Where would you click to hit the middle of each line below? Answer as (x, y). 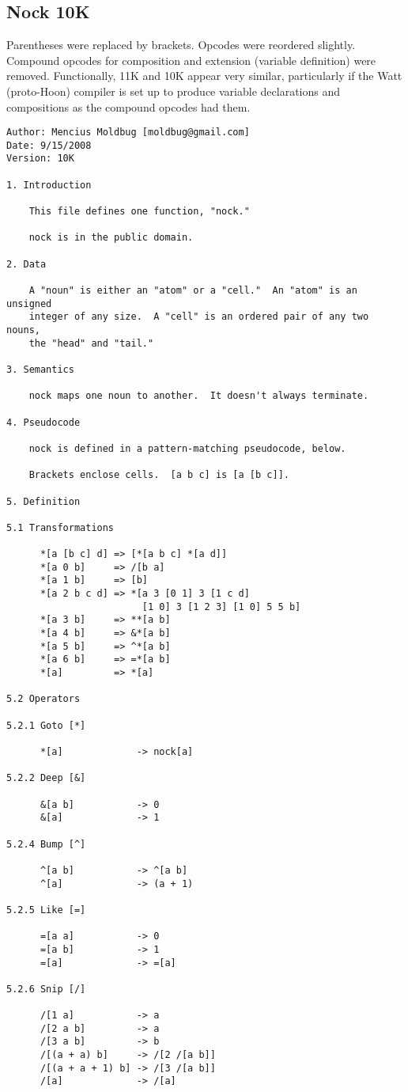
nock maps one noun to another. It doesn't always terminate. (199, 396)
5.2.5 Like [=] (46, 910)
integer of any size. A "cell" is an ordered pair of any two (199, 317)
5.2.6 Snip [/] (46, 989)
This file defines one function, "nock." (139, 212)
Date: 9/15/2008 (49, 145)
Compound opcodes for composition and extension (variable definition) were (191, 60)
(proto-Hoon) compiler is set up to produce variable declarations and (174, 91)
